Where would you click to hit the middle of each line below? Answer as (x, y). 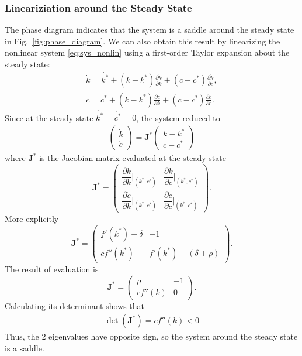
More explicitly (32, 219)
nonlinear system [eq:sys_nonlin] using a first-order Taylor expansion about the (147, 52)
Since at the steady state (49, 117)
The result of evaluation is (52, 268)
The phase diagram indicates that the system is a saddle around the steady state (150, 30)
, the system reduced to (178, 117)
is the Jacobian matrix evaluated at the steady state (133, 158)
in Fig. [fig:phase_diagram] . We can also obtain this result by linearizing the (143, 41)
